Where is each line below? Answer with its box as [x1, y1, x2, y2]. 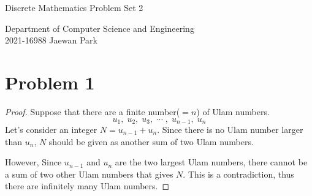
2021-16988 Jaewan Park [5, 34, 97, 47]
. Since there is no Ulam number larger [157, 123, 303, 135]
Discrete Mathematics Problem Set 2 [5, 1, 143, 13]
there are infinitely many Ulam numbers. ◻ [5, 179, 170, 192]
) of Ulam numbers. [196, 105, 270, 118]
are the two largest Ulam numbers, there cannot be [115, 156, 308, 168]
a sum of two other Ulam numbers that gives [5, 167, 173, 180]
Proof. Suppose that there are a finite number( [5, 105, 180, 118]
